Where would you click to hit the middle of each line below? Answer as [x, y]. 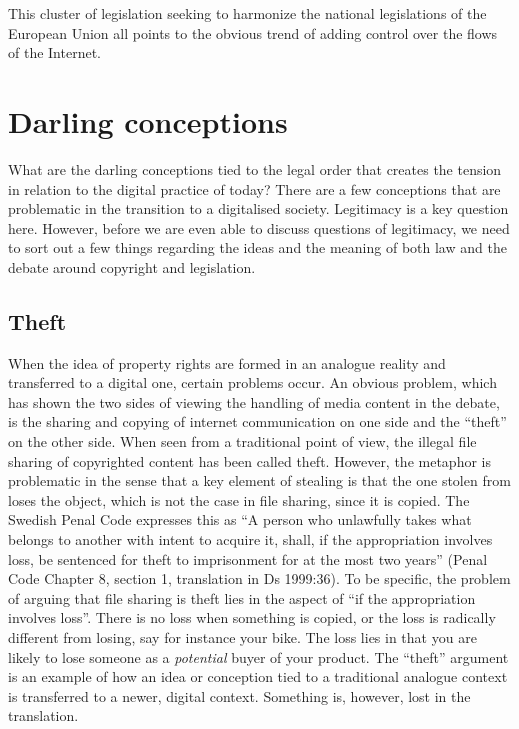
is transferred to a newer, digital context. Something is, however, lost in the [239, 695]
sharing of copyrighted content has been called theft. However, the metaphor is [249, 460]
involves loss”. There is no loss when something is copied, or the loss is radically [252, 617]
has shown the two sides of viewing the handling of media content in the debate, [254, 401]
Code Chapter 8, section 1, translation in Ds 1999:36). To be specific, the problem [259, 578]
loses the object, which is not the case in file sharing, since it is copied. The [239, 499]
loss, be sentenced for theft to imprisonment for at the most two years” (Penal [248, 558]
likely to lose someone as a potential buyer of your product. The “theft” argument [258, 656]
